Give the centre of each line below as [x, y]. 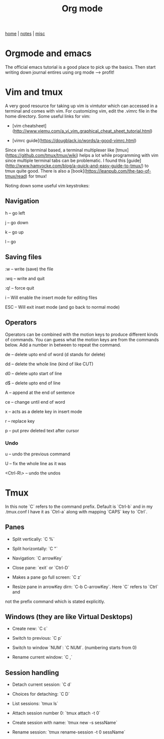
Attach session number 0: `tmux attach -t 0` [56, 713]
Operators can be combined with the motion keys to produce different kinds [82, 334]
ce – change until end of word [35, 402]
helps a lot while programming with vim [119, 155]
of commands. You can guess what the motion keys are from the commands [82, 339]
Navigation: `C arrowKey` [37, 558]
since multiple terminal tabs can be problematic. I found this [65, 161]
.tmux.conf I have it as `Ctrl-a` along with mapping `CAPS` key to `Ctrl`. [76, 511]
